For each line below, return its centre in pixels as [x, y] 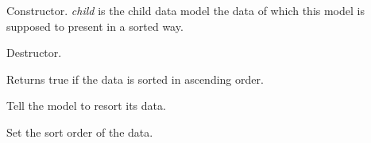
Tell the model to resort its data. [86, 105]
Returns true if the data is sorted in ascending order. [135, 79]
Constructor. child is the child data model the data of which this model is [185, 10]
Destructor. [34, 53]
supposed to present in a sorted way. [95, 26]
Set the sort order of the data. [80, 132]
